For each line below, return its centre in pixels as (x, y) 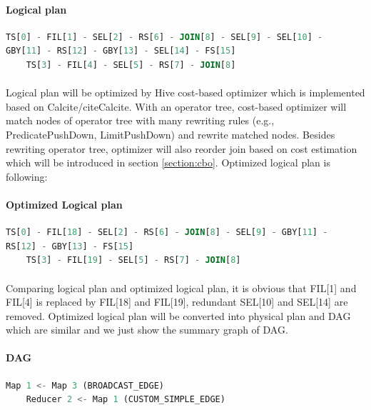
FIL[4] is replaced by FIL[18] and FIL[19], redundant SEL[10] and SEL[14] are (177, 302)
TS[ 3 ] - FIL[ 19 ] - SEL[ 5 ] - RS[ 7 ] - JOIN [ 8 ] (133, 260)
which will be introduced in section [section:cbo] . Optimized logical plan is (168, 162)
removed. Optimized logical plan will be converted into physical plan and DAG (178, 315)
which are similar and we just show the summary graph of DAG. (147, 330)
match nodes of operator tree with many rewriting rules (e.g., (140, 120)
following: (27, 176)
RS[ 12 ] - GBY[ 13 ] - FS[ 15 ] (70, 246)
